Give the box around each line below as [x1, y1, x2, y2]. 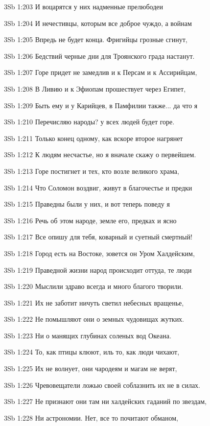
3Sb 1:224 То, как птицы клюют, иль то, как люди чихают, [4, 347, 180, 357]
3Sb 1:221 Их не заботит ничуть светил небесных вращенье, [4, 297, 184, 308]
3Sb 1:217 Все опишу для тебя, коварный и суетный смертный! [4, 232, 192, 242]
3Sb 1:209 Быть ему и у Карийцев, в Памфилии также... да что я [4, 100, 198, 110]
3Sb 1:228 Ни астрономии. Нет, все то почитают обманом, [4, 412, 178, 423]
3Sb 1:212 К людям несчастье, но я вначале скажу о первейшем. [4, 149, 196, 160]
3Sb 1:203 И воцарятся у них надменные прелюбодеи [4, 1, 163, 11]
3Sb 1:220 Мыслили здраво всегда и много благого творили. [4, 281, 183, 291]
